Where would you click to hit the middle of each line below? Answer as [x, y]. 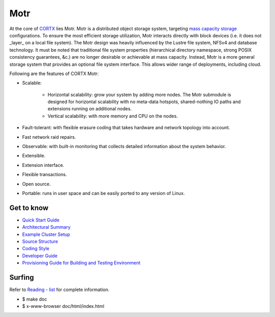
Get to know [29, 208]
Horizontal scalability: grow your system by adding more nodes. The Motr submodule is [139, 94]
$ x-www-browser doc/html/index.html [63, 306]
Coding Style [36, 249]
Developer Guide [40, 256]
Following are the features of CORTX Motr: [54, 74]
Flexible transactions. [45, 175]
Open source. [36, 184]
